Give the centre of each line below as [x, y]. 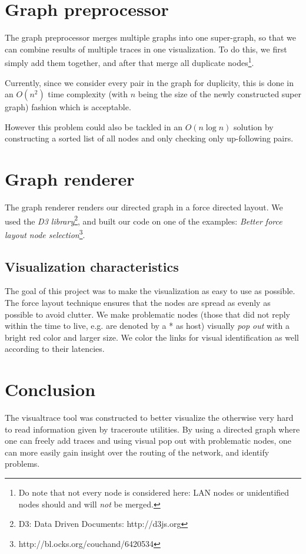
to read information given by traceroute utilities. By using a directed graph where [152, 429]
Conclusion [50, 389]
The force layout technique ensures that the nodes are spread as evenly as [138, 302]
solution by [253, 126]
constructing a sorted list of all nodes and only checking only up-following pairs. [149, 138]
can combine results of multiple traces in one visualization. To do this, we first [146, 49]
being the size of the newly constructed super [220, 94]
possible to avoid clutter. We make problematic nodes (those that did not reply [147, 314]
